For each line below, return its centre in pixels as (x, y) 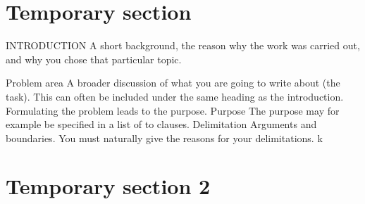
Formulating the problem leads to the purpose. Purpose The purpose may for (173, 110)
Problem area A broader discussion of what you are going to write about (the (173, 83)
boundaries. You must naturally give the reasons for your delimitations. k (164, 138)
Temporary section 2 (108, 186)
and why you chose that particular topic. (94, 59)
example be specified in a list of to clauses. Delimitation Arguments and (161, 124)
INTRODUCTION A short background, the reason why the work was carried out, (183, 45)
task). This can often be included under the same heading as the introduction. (175, 96)
